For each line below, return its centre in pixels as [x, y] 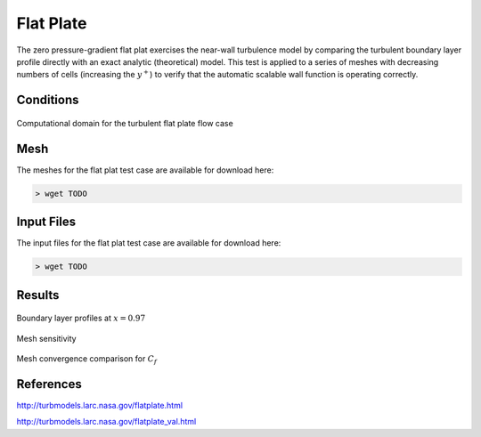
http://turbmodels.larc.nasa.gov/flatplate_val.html [106, 422]
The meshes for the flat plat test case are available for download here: [145, 170]
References [49, 384]
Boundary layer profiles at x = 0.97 [81, 318]
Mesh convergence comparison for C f [87, 359]
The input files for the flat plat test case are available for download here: [149, 243]
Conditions [48, 100]
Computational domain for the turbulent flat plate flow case [125, 123]
